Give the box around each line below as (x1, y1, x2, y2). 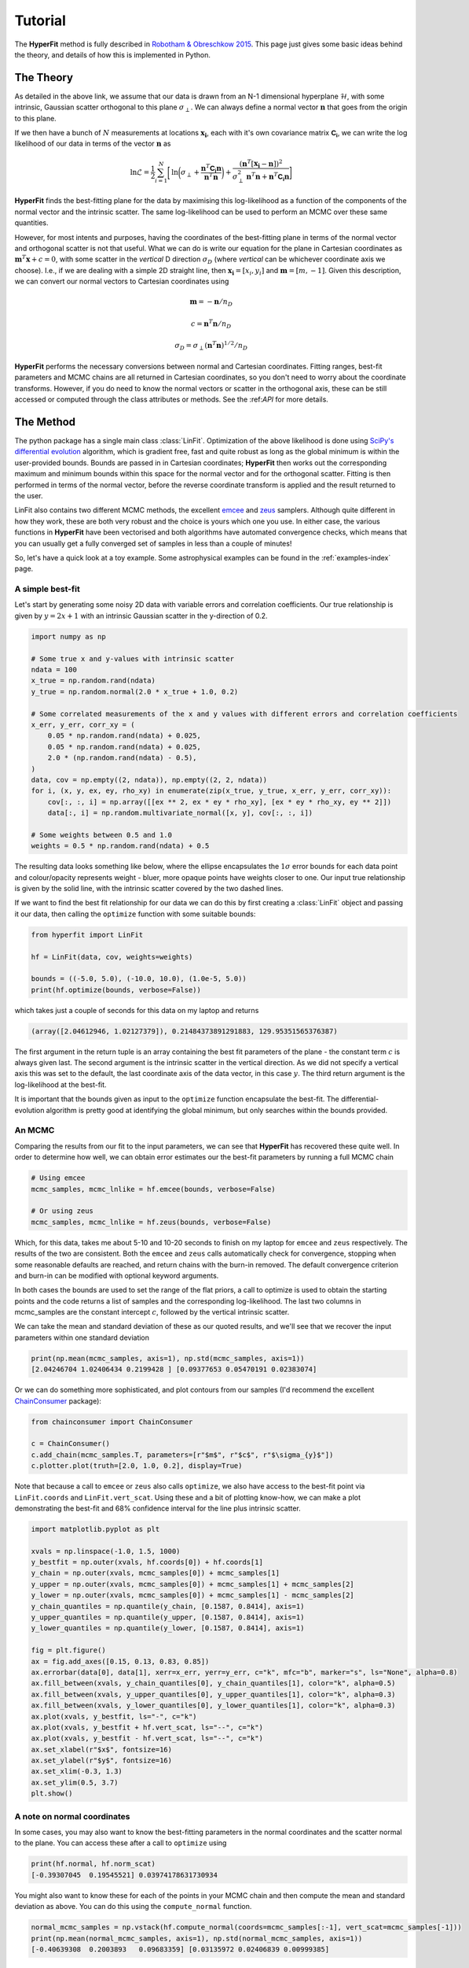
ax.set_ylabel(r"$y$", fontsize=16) (31, 1756, 173, 1765)
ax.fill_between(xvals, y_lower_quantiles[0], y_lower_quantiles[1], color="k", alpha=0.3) (31, 1701, 396, 1710)
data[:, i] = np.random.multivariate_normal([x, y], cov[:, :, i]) (47, 808, 313, 818)
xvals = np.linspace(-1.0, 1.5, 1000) (31, 1547, 181, 1556)
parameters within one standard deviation (14, 1333, 149, 1342)
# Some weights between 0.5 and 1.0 (31, 830, 173, 839)
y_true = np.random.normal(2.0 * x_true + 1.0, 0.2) (31, 687, 239, 696)
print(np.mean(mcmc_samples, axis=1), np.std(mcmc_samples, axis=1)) (31, 1354, 305, 1363)
